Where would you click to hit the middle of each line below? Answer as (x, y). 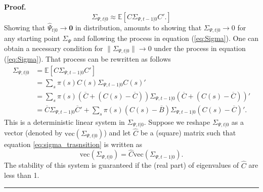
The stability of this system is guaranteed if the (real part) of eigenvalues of (122, 165)
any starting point (32, 38)
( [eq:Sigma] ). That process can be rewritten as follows (87, 59)
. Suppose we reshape (177, 122)
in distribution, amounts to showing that (138, 27)
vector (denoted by (33, 133)
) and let (117, 133)
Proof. (15, 7)
